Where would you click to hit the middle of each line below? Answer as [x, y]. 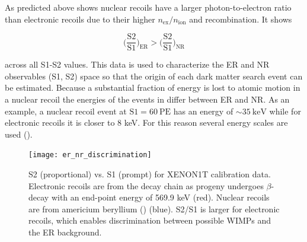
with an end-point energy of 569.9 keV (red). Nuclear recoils [160, 197]
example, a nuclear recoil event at [66, 111]
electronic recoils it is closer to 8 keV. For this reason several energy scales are [146, 122]
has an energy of [203, 111]
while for [285, 111]
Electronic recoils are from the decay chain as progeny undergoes [146, 185]
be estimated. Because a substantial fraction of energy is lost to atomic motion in [153, 87]
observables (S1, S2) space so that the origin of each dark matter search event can [154, 76]
